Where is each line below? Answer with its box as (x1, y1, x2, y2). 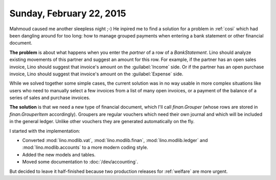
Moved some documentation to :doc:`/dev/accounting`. (22, 159, 139, 165)
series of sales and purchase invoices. (9, 95, 90, 101)
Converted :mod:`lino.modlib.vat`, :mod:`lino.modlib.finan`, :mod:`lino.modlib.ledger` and (22, 137, 208, 144)
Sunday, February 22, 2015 (9, 8, 126, 19)
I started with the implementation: (9, 128, 80, 134)
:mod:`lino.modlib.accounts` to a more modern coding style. (22, 144, 148, 151)
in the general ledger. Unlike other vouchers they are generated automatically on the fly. (9, 118, 195, 125)
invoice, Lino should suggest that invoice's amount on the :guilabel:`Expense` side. (9, 71, 183, 77)
